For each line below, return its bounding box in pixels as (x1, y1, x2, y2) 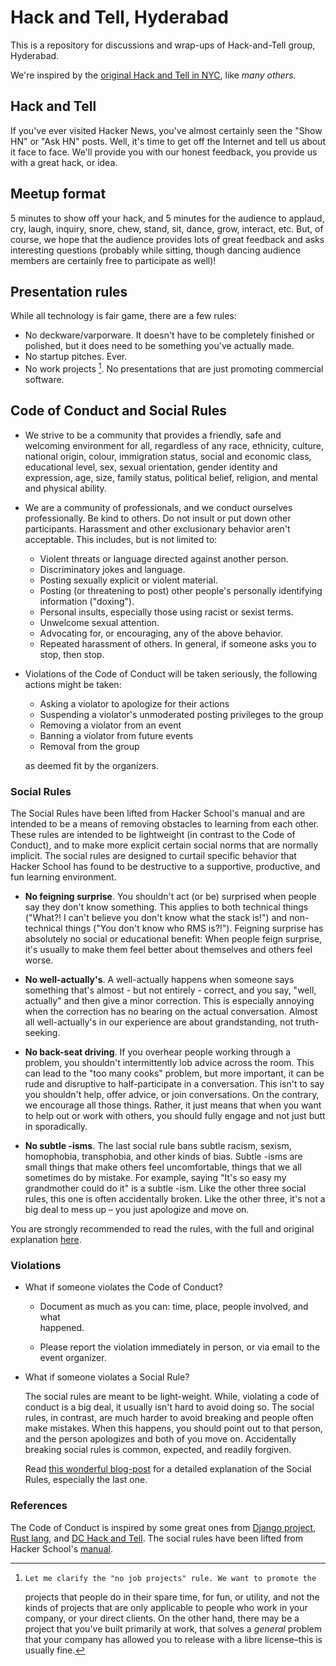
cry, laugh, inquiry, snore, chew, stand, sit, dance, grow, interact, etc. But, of (10, 222, 324, 235)
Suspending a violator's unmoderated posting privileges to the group (39, 708, 324, 720)
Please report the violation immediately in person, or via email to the (39, 1341, 321, 1353)
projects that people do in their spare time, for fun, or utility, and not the (24, 1591, 320, 1603)
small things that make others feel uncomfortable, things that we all (24, 1161, 302, 1173)
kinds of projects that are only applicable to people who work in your (24, 1601, 308, 1613)
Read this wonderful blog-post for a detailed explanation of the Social (24, 1463, 312, 1475)
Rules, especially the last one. (24, 1474, 148, 1486)
